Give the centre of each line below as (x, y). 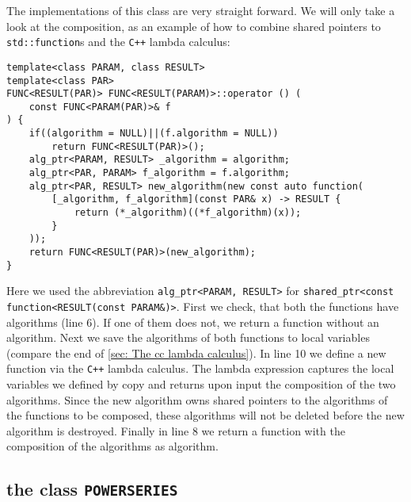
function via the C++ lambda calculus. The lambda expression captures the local (200, 368)
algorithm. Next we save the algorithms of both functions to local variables (188, 337)
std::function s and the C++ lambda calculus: (118, 42)
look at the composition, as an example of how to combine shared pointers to (194, 26)
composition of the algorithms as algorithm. (112, 446)
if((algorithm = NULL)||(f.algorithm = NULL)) (154, 134)
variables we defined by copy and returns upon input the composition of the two (201, 384)
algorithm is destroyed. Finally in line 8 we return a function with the (176, 430)
